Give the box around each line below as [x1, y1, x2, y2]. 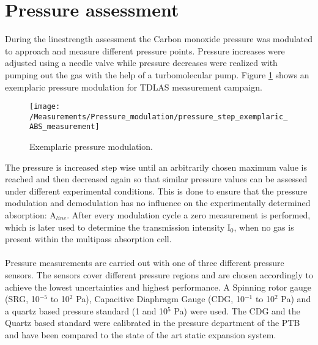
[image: [29, 102, 61, 111]
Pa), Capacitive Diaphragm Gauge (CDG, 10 [76, 292, 245, 305]
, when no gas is [234, 220, 294, 233]
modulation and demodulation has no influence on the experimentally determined [5, 196, 311, 209]
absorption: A [5, 209, 56, 221]
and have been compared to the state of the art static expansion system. [5, 328, 276, 341]
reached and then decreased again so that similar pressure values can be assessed [5, 172, 308, 185]
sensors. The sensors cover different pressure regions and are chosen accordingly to [5, 269, 313, 281]
